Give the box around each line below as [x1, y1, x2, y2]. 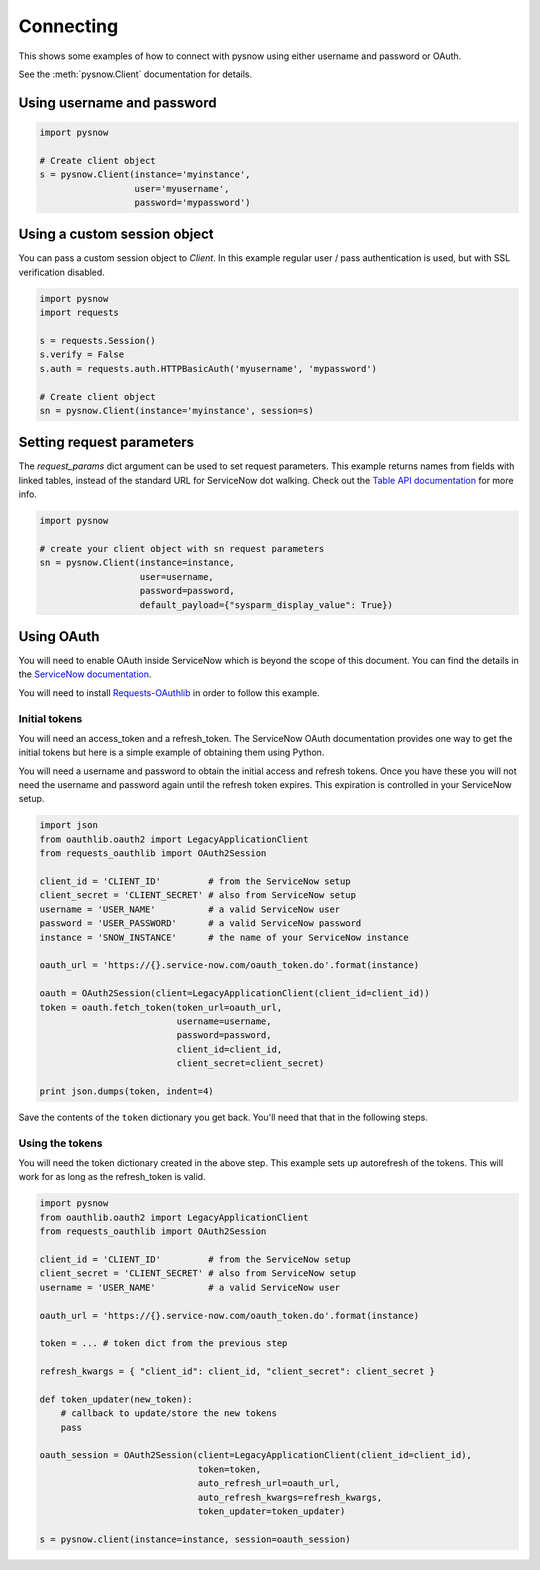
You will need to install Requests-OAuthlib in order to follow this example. [18, 686, 320, 699]
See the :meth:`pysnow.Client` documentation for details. [18, 68, 253, 80]
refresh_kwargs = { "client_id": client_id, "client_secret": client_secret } [39, 1366, 435, 1377]
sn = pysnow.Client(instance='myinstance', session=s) [39, 405, 314, 416]
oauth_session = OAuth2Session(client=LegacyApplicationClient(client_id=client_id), [39, 1450, 472, 1461]
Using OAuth [18, 628, 100, 645]
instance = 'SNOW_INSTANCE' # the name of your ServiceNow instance [39, 931, 409, 943]
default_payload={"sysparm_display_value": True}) [139, 599, 394, 610]
